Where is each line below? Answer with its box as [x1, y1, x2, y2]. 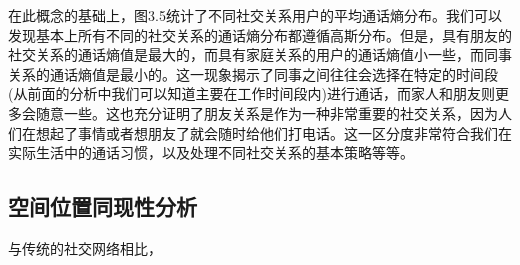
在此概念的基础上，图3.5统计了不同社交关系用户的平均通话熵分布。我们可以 [8, 5, 502, 25]
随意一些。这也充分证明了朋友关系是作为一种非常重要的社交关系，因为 [35, 102, 498, 123]
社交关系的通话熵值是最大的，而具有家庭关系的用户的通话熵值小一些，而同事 [8, 44, 512, 65]
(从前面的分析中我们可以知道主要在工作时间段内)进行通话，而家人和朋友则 [8, 83, 495, 104]
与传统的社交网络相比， [8, 237, 162, 258]
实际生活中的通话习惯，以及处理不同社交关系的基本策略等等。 [8, 142, 414, 163]
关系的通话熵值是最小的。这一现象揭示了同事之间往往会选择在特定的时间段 [8, 63, 498, 84]
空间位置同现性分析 [8, 191, 197, 222]
